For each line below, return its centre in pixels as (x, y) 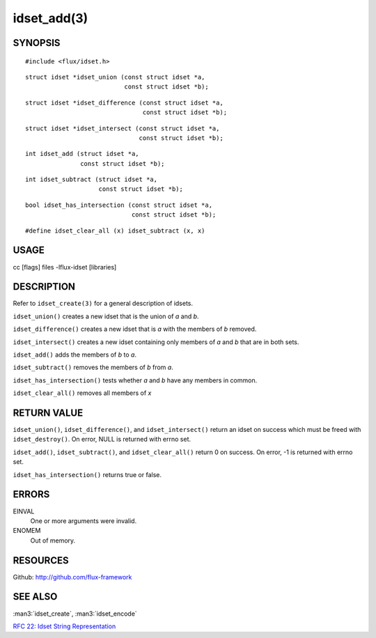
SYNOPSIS (37, 43)
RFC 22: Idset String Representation (64, 626)
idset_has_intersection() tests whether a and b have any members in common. (135, 380)
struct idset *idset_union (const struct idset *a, (115, 77)
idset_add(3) (50, 18)
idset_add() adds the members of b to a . (75, 355)
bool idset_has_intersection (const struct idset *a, (119, 205)
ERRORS (31, 495)
